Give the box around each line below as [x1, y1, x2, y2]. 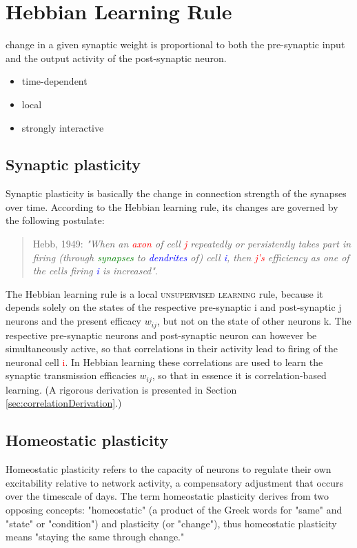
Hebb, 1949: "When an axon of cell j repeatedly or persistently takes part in [32, 236, 351, 251]
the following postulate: [6, 213, 105, 227]
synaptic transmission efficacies [6, 368, 136, 383]
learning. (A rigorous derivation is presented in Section [6, 382, 237, 396]
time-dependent [21, 74, 88, 88]
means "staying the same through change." [6, 529, 185, 544]
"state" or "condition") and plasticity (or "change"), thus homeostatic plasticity [6, 516, 337, 530]
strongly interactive [21, 120, 104, 134]
